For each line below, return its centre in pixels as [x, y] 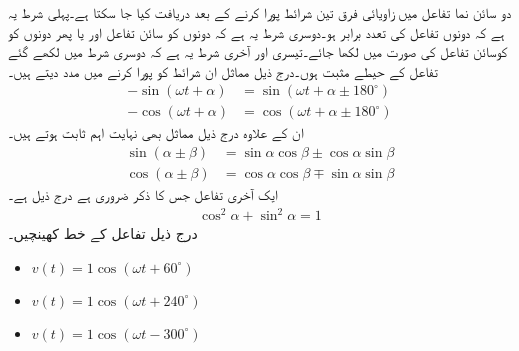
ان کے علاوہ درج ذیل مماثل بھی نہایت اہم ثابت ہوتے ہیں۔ [156, 132]
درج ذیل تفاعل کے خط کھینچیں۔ [103, 233]
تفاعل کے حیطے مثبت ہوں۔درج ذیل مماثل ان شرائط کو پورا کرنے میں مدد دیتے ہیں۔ [223, 70]
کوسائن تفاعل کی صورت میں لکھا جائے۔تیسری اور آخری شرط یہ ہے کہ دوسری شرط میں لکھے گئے [258, 51]
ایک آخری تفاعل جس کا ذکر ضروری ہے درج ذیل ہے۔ [143, 194]
